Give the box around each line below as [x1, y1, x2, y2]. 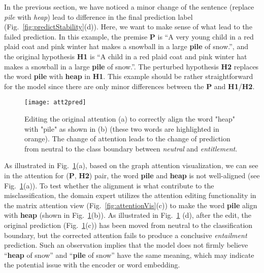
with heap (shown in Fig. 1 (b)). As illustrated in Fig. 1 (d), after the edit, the [4, 210, 251, 220]
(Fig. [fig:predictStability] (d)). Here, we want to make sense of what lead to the [4, 21, 252, 32]
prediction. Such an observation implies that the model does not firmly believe [4, 240, 248, 250]
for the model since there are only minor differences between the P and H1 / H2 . [4, 81, 255, 91]
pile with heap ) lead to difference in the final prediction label [4, 11, 193, 22]
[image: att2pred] [24, 99, 86, 106]
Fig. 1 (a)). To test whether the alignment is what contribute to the [4, 180, 214, 190]
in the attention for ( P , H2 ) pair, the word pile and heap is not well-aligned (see [4, 170, 260, 180]
